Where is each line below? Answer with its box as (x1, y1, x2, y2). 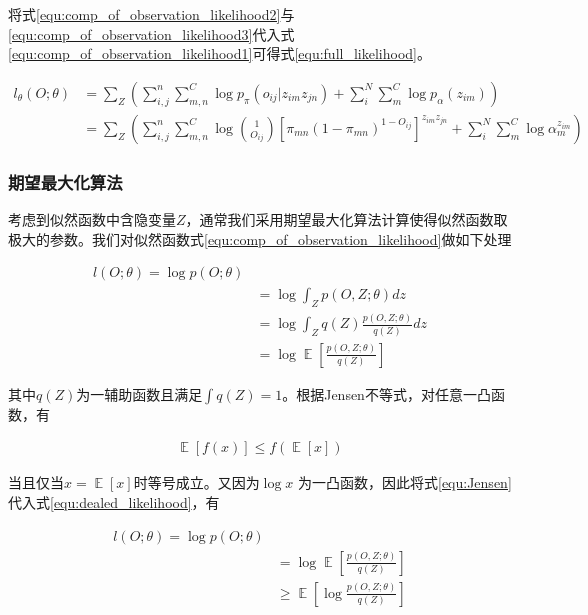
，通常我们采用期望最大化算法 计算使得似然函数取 (185, 209, 508, 230)
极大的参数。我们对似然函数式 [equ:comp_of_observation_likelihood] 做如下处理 (8, 228, 512, 249)
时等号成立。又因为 (133, 472, 260, 493)
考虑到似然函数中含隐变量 (8, 209, 176, 230)
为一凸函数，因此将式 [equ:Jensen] (297, 472, 512, 493)
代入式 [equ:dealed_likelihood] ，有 (8, 492, 220, 513)
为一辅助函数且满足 (76, 383, 203, 404)
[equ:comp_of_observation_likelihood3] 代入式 (8, 23, 295, 44)
